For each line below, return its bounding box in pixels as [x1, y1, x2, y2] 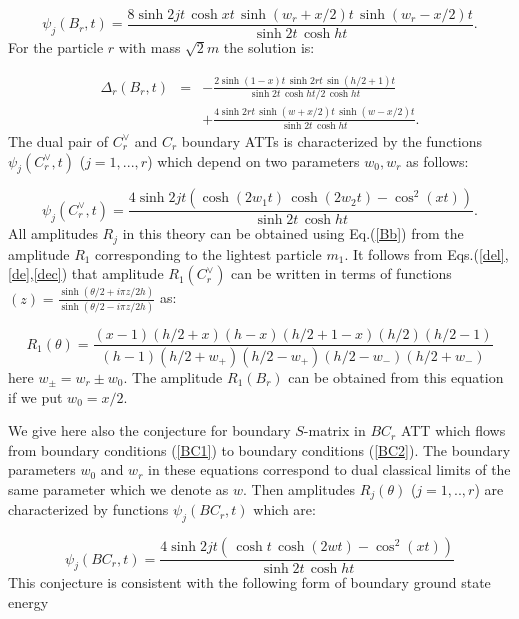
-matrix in [303, 420, 366, 441]
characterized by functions [8, 499, 169, 520]
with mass [118, 37, 181, 58]
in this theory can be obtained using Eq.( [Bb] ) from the [122, 223, 464, 244]
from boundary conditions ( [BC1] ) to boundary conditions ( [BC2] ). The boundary [8, 439, 511, 460]
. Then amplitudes [242, 478, 356, 499]
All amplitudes [8, 223, 98, 244]
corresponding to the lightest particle [95, 243, 322, 264]
